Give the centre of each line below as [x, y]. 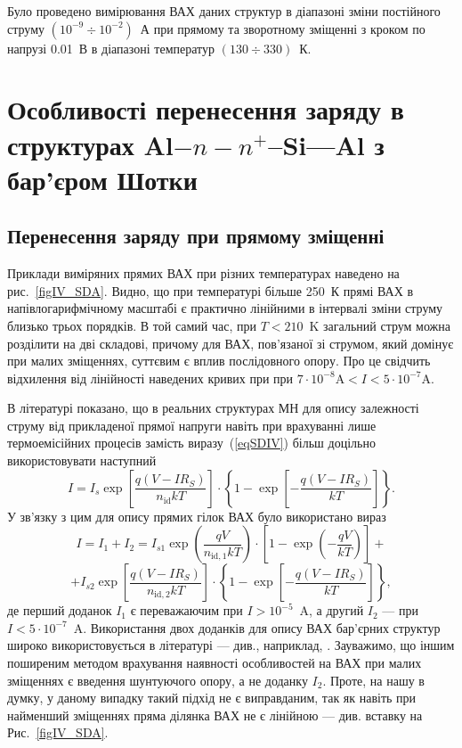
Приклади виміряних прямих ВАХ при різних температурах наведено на [203, 273]
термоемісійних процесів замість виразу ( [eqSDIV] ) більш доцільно [191, 443]
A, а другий [332, 610]
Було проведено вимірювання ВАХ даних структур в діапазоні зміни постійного [224, 11]
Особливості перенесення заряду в [206, 109]
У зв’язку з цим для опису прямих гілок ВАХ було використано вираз [197, 516]
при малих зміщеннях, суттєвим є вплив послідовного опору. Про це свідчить [219, 361]
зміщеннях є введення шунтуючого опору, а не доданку [158, 680]
